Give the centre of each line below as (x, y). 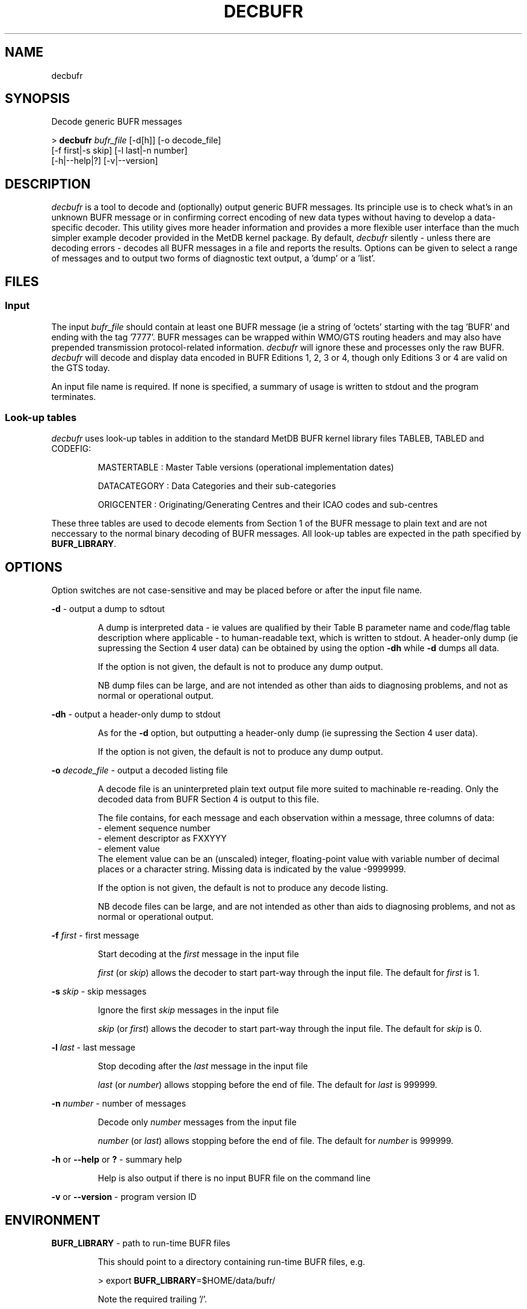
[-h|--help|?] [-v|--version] (105, 161)
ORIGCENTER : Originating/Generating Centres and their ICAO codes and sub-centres (268, 505)
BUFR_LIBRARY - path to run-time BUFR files (141, 1243)
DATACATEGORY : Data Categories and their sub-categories (217, 486)
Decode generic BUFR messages (117, 122)
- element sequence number (154, 828)
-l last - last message (93, 1048)
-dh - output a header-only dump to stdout (136, 714)
